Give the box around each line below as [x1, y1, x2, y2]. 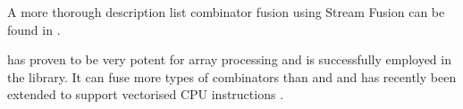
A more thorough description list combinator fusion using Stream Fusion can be [7, 3, 445, 21]
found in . [7, 20, 61, 38]
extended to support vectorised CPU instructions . [7, 85, 284, 104]
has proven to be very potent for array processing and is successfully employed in [7, 50, 451, 69]
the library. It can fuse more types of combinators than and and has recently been [7, 67, 457, 86]
